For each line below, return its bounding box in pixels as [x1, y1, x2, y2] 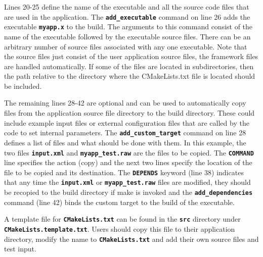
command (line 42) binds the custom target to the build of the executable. [4, 196, 235, 207]
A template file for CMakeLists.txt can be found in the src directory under [4, 214, 241, 224]
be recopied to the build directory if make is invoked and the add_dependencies [4, 187, 253, 197]
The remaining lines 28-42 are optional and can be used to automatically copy [4, 97, 246, 108]
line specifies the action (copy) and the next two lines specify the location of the [4, 157, 252, 168]
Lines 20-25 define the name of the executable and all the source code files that [4, 2, 249, 12]
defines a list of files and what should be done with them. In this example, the [4, 137, 246, 147]
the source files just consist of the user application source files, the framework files [4, 51, 258, 62]
